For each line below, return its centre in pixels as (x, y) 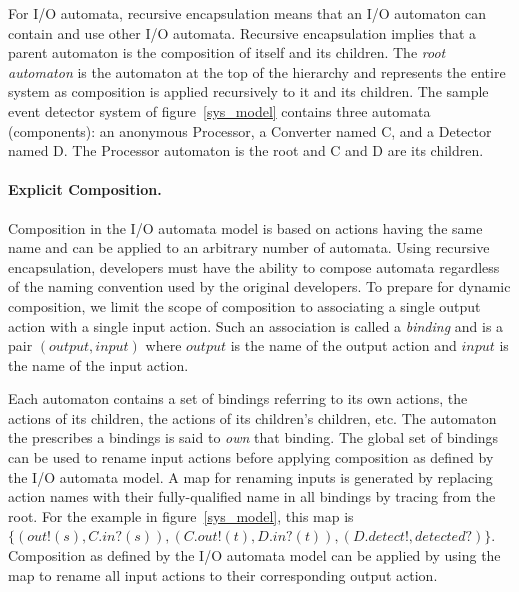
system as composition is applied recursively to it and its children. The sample (248, 91)
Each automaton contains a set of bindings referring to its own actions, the (238, 398)
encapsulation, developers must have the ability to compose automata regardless (254, 266)
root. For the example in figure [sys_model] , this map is (181, 515)
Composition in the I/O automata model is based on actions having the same (245, 227)
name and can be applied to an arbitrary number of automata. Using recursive (249, 247)
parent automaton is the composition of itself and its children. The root (227, 52)
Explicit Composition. (85, 189)
